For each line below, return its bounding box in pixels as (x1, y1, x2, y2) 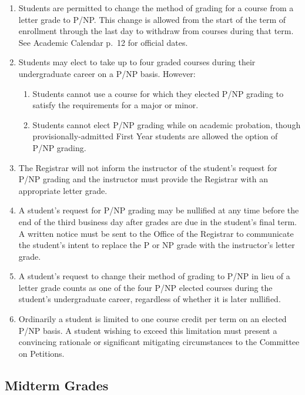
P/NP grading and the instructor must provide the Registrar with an (18, 173, 268, 185)
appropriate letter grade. (18, 184, 108, 196)
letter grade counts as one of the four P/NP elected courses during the (18, 281, 273, 293)
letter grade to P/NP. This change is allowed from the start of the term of (18, 13, 286, 25)
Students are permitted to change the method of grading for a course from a (18, 2, 294, 14)
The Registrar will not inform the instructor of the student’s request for (18, 161, 277, 173)
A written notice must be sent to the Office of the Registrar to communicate (18, 227, 294, 239)
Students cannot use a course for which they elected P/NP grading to (32, 87, 284, 99)
